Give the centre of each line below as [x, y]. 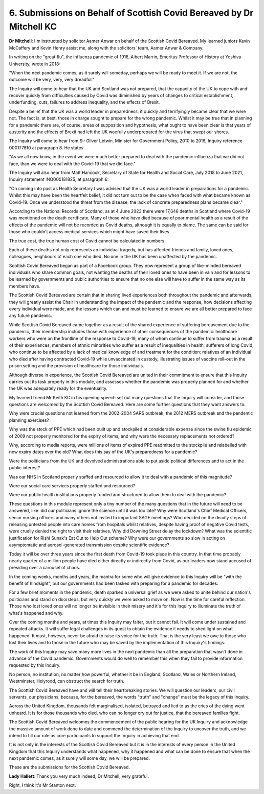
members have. [25, 286]
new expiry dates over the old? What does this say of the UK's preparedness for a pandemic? [103, 452]
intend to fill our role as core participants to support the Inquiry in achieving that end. [95, 735]
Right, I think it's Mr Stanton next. [43, 785]
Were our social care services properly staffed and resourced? [72, 486]
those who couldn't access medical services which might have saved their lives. [90, 232]
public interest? [24, 468]
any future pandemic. [31, 315]
